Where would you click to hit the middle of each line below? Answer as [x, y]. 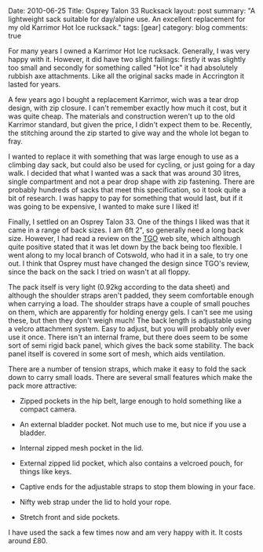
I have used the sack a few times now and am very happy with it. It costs [126, 532]
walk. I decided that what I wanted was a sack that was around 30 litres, [125, 173]
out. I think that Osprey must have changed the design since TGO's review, [129, 263]
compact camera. [48, 409]
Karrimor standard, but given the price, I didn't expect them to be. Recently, [130, 124]
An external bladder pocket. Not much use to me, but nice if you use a [133, 424]
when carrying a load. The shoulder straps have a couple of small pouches [129, 303]
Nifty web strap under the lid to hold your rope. [95, 502]
